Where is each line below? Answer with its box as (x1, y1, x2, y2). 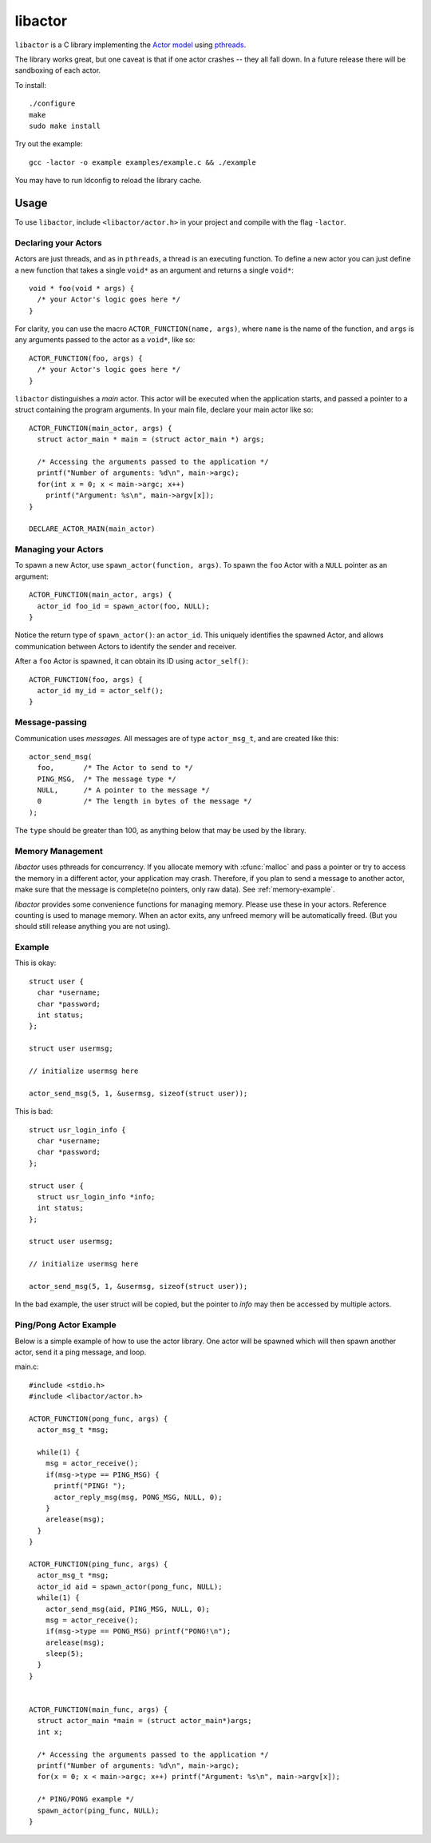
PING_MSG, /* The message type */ (37, 774, 177, 784)
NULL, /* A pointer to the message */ (37, 786, 211, 795)
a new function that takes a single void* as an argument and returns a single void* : (14, 265, 295, 275)
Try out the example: (14, 139, 83, 149)
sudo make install (29, 121, 101, 130)
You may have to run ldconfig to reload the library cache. (14, 176, 203, 185)
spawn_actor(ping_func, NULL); (37, 1805, 160, 1815)
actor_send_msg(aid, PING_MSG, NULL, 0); (45, 1604, 211, 1614)
